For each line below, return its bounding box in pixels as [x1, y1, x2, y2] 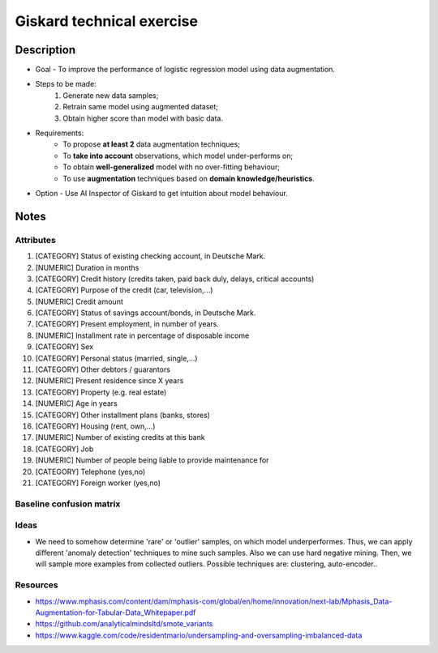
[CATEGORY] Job [35, 444, 94, 454]
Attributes [15, 234, 56, 245]
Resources [15, 579, 58, 591]
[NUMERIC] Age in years [35, 399, 118, 408]
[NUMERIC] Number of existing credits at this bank [35, 433, 206, 442]
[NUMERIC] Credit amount [35, 297, 123, 306]
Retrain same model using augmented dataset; [62, 102, 219, 112]
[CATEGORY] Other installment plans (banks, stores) [35, 410, 211, 420]
